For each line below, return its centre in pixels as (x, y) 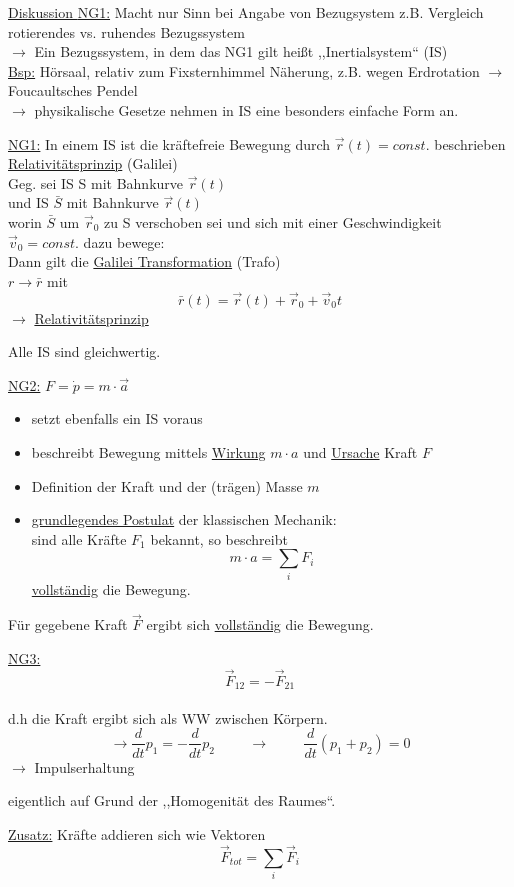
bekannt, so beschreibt (219, 538)
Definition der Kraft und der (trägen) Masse (167, 485)
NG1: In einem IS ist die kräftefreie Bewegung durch (169, 143)
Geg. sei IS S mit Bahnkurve (96, 182)
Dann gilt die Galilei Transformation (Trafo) (144, 261)
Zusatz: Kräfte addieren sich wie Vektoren (137, 833)
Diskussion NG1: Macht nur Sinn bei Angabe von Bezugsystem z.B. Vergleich (246, 12)
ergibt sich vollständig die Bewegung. (260, 624)
